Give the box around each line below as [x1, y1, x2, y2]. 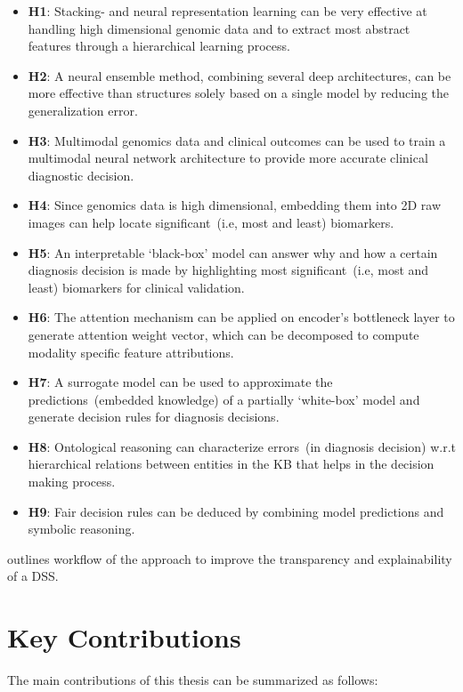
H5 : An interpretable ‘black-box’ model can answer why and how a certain [28, 243, 438, 262]
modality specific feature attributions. [28, 342, 234, 361]
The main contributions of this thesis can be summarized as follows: [7, 671, 378, 689]
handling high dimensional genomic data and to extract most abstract [28, 19, 410, 37]
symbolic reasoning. [28, 519, 135, 538]
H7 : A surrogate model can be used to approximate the [28, 373, 333, 391]
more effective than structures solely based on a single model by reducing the [28, 84, 450, 102]
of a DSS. [7, 567, 59, 585]
